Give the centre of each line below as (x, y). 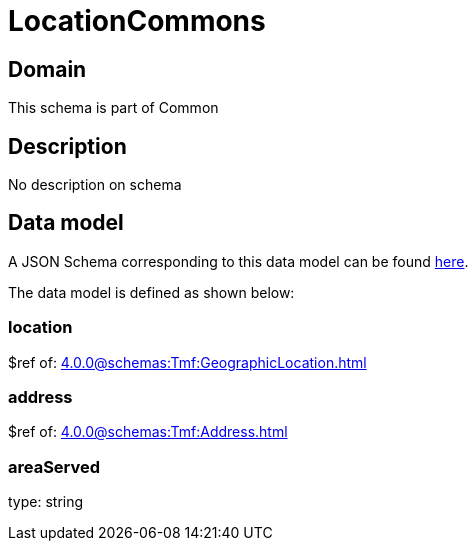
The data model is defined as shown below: (151, 292)
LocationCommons (137, 21)
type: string (46, 502)
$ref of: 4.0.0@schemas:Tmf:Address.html (148, 432)
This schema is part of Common (113, 108)
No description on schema (95, 185)
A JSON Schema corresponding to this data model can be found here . (238, 261)
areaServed (54, 466)
